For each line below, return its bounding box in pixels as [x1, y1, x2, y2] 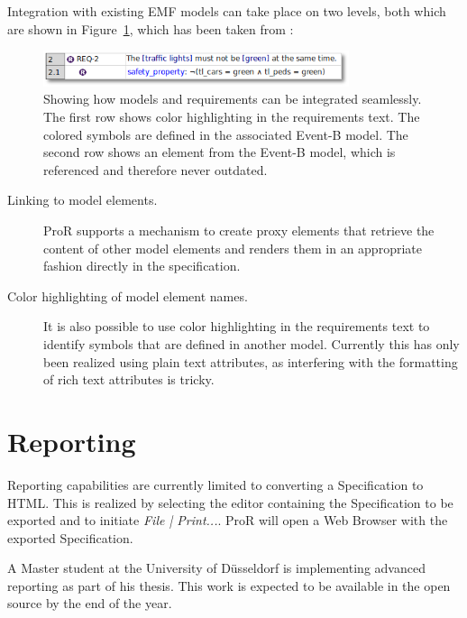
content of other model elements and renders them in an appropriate [43, 238, 422, 257]
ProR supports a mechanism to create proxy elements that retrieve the [43, 221, 435, 240]
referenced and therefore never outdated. [43, 160, 268, 179]
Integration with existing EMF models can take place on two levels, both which [7, 2, 446, 20]
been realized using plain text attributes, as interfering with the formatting [43, 352, 458, 371]
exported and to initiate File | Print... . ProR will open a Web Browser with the [7, 511, 448, 530]
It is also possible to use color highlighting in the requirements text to [43, 317, 430, 336]
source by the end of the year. [7, 594, 172, 613]
